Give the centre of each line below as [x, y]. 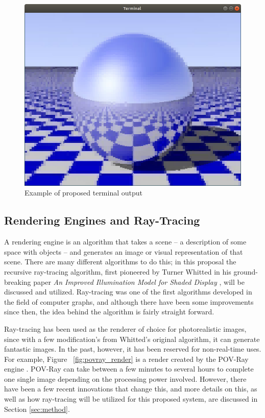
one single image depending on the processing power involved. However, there [125, 378]
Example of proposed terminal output [83, 193]
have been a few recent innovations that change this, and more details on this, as [131, 389]
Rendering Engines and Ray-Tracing [102, 220]
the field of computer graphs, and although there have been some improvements [129, 301]
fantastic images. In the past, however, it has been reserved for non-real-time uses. [133, 349]
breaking [18, 281]
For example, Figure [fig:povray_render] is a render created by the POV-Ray [126, 359]
